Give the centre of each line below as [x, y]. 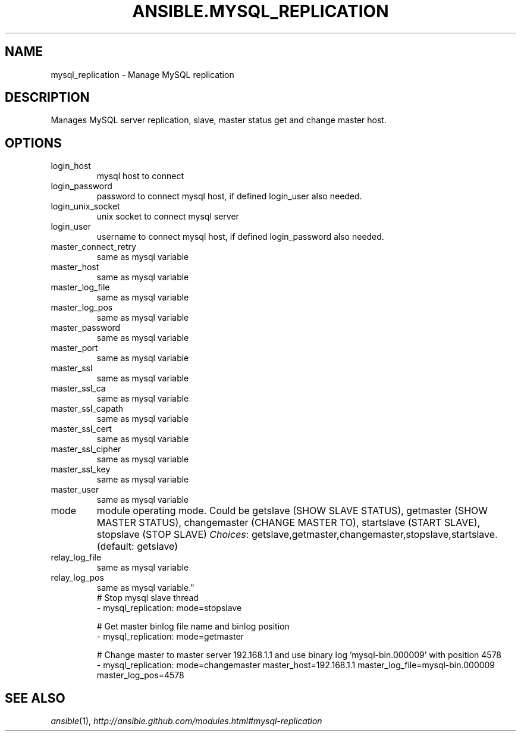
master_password [86, 328]
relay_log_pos [77, 578]
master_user [75, 490]
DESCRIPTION [47, 98]
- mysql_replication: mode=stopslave [169, 608]
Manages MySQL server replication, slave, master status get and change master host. [219, 120]
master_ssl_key [81, 469]
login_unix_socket [85, 206]
